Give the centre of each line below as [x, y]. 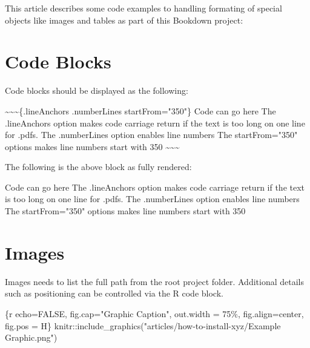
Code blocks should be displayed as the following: [97, 90]
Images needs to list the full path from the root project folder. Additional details [154, 281]
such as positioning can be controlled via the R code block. [114, 293]
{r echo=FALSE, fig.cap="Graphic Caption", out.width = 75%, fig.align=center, [154, 313]
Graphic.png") [31, 337]
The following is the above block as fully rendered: [98, 167]
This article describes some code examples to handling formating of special [143, 8]
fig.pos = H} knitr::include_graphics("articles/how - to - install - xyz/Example [143, 325]
